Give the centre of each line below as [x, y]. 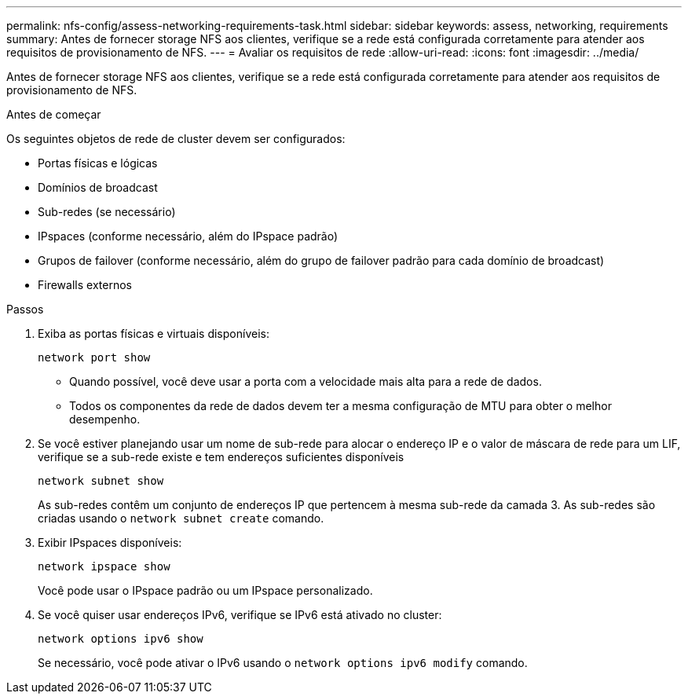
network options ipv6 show [121, 639]
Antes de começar [54, 114]
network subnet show [101, 481]
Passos [25, 309]
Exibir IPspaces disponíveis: [110, 542]
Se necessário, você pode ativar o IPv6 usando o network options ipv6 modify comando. [283, 663]
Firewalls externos [85, 285]
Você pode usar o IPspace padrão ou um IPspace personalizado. [205, 590]
